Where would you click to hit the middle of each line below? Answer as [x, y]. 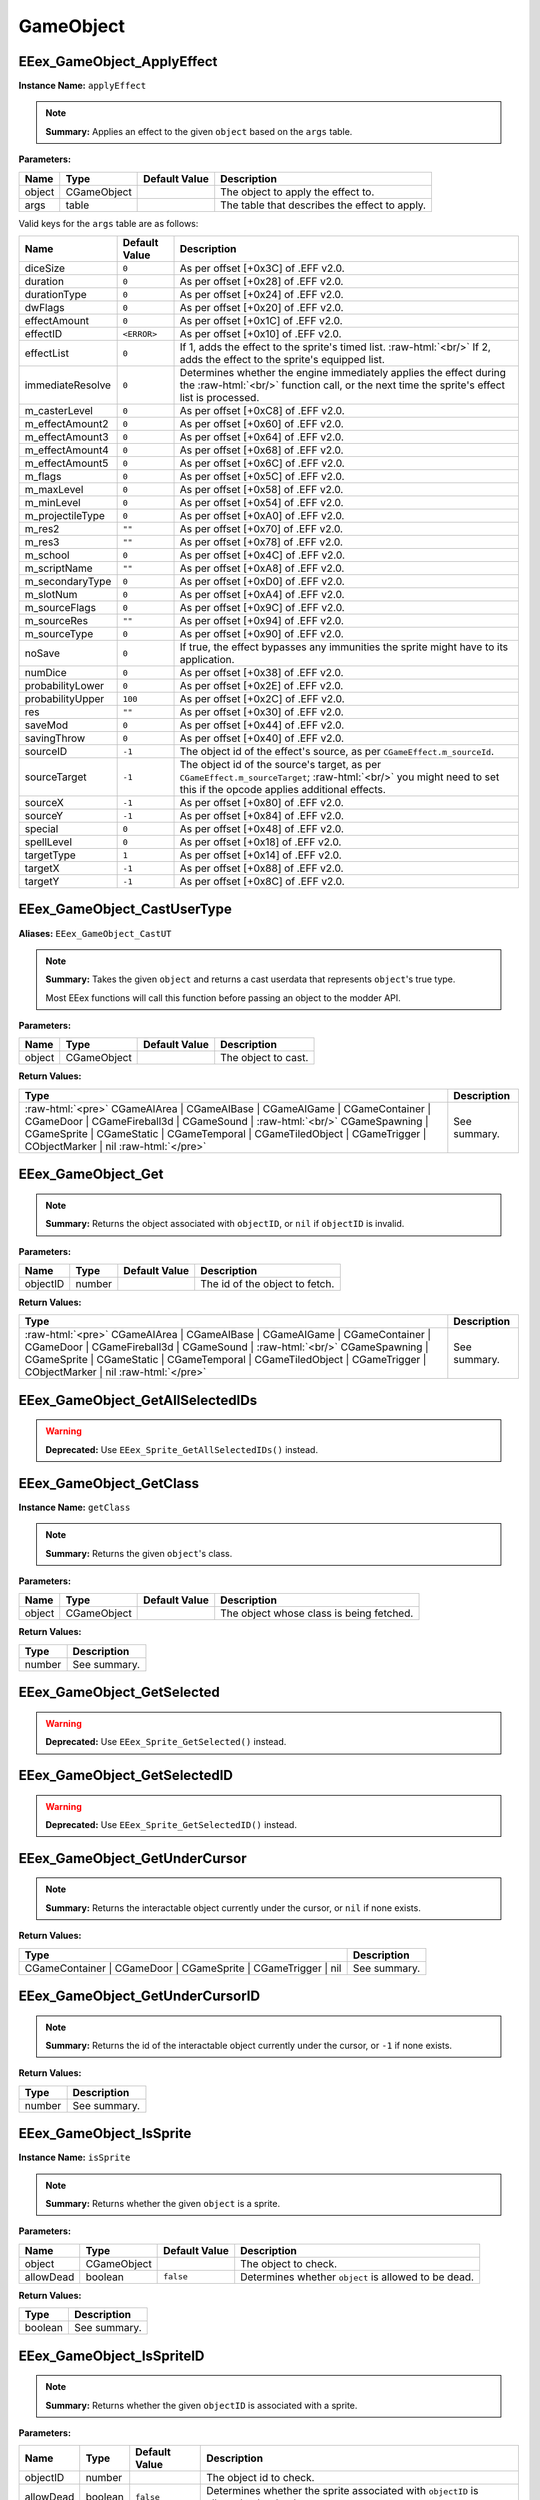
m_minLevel [52, 503]
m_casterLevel [59, 411]
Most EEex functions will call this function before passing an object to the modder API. [223, 997]
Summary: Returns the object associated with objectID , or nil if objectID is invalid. [225, 1224]
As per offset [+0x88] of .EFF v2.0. [261, 868]
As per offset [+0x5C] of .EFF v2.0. [262, 477]
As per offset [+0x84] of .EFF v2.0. [262, 816]
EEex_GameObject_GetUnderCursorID [139, 1995]
